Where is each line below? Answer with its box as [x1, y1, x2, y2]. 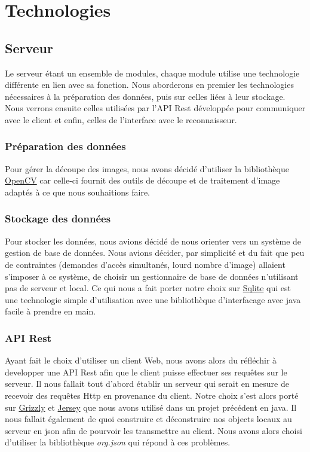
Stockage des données [5, 211, 111, 226]
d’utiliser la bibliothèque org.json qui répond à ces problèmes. [5, 436, 231, 448]
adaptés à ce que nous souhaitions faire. [5, 185, 151, 198]
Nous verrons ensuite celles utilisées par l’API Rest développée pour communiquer [5, 102, 306, 114]
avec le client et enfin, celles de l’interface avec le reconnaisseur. [5, 113, 237, 126]
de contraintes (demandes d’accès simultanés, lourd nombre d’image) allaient [5, 258, 286, 270]
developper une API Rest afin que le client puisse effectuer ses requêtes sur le [5, 365, 287, 378]
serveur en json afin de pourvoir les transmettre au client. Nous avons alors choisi [5, 424, 302, 436]
